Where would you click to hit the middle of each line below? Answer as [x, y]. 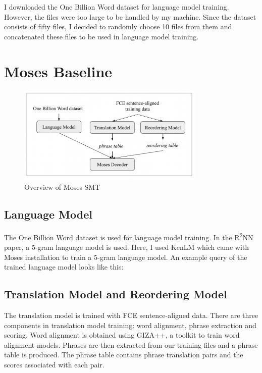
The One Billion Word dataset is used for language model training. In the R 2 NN [129, 236]
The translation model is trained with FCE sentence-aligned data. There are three [131, 315]
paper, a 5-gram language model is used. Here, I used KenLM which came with [127, 247]
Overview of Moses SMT [62, 186]
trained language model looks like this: [64, 267]
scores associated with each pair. [54, 364]
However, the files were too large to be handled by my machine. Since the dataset [130, 16]
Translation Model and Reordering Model [116, 294]
